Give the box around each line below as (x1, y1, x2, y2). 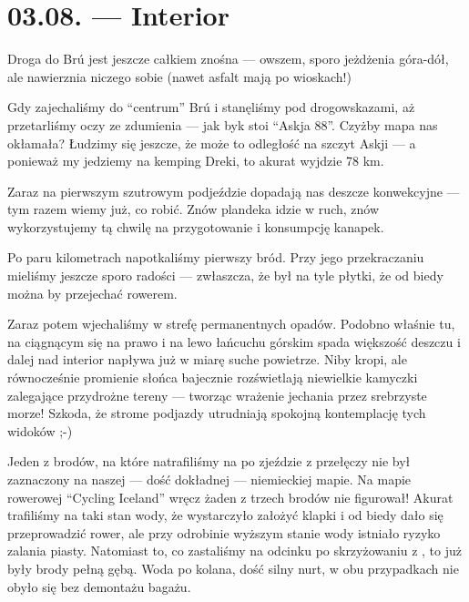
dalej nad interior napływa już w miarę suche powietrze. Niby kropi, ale (7, 350, 407, 369)
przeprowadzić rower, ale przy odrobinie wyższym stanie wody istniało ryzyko (7, 523, 441, 542)
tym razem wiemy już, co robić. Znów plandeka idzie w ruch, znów (7, 199, 380, 219)
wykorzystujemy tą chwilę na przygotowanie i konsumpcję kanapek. (7, 217, 384, 236)
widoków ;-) (7, 421, 73, 440)
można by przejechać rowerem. (7, 283, 178, 302)
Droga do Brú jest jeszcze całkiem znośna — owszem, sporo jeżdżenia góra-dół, (7, 49, 449, 68)
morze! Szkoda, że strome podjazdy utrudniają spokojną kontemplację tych (7, 403, 426, 423)
